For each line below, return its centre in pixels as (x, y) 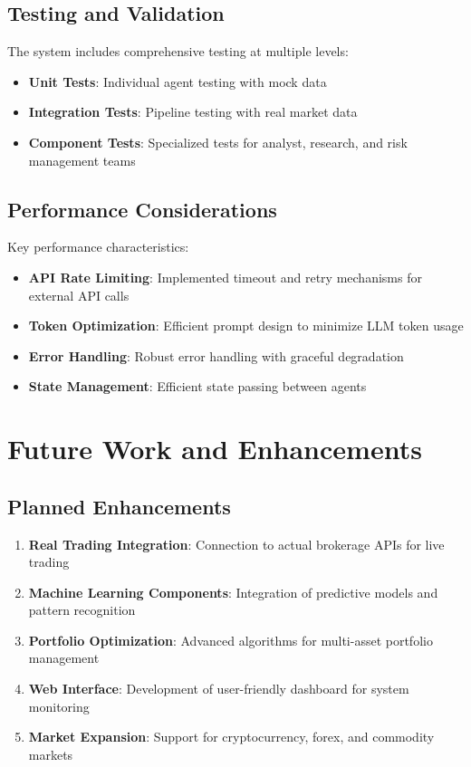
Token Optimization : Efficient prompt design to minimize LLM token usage (246, 326)
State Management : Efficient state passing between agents (197, 386)
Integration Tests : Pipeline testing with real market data (193, 112)
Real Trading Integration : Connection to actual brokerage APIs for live (236, 544)
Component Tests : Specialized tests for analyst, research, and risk (218, 142)
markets (51, 754)
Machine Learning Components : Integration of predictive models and (233, 592)
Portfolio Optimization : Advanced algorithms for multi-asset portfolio (231, 640)
